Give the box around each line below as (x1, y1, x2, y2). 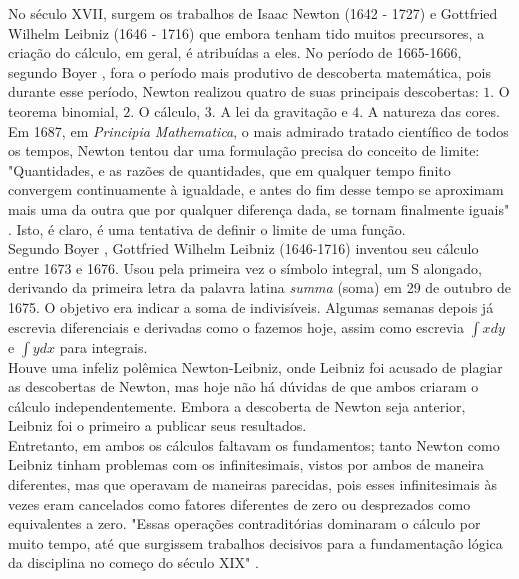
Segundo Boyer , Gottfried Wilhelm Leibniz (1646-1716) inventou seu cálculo (8, 238, 479, 259)
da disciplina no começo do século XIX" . (8, 552, 259, 573)
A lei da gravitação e (220, 100, 348, 121)
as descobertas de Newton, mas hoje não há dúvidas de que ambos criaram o (8, 376, 479, 397)
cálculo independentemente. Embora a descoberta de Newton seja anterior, (8, 395, 466, 416)
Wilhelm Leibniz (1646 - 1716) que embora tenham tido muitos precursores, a (8, 22, 485, 43)
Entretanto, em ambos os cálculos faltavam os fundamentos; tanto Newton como (8, 434, 500, 455)
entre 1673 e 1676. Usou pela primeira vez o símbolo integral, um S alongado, (8, 257, 482, 278)
